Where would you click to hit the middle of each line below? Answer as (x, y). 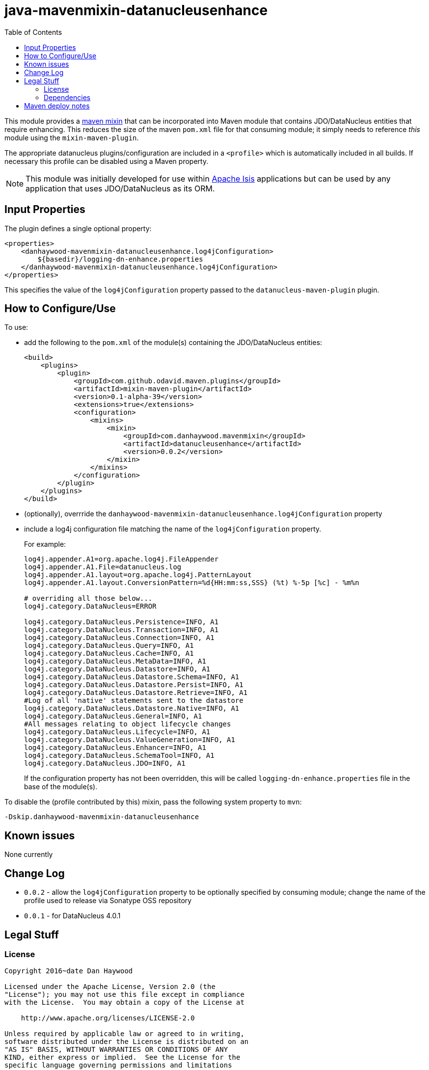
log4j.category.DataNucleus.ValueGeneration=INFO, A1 (130, 740)
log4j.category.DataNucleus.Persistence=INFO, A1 (121, 622)
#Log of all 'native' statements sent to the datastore (134, 701)
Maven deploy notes (57, 106)
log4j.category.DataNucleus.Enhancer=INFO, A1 (115, 748)
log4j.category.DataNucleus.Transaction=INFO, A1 (121, 630)
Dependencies (67, 97)
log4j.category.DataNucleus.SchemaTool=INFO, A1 (119, 756)
